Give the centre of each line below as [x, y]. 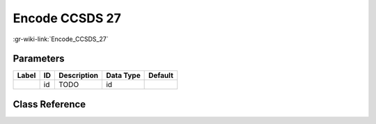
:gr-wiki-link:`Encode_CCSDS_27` [61, 39]
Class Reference [49, 104]
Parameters [39, 59]
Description [79, 75]
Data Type [123, 75]
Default [161, 75]
